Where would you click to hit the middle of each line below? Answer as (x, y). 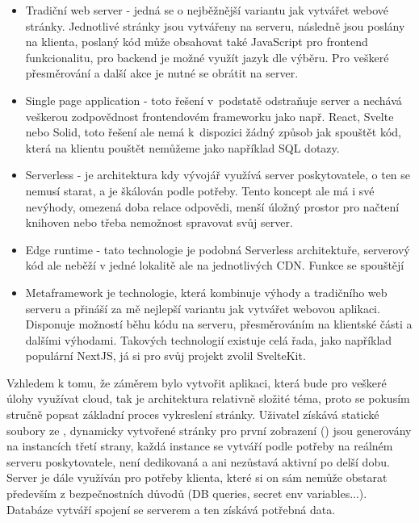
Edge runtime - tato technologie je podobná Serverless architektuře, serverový (218, 249)
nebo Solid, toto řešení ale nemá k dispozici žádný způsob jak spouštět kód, (213, 132)
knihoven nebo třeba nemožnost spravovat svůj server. (159, 222)
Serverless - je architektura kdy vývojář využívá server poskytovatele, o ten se (218, 175)
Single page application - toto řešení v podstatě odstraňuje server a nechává (214, 100)
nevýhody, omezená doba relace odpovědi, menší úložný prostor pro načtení (212, 206)
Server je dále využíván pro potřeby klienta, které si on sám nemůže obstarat (197, 477)
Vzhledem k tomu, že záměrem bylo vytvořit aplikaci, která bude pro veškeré (197, 382)
